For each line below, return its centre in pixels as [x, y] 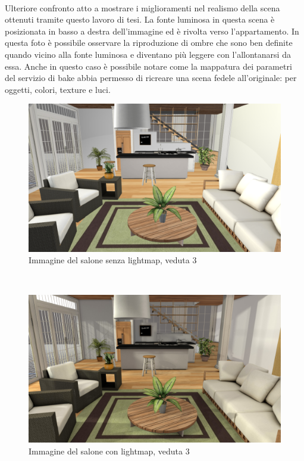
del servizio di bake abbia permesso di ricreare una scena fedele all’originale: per [151, 78]
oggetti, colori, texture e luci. [58, 89]
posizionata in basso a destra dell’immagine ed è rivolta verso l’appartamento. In [152, 31]
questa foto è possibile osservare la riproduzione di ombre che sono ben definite [149, 43]
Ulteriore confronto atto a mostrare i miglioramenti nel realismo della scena [142, 7]
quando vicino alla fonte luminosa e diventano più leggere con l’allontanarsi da [148, 54]
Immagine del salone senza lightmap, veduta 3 [113, 260]
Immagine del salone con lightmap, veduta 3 [109, 451]
